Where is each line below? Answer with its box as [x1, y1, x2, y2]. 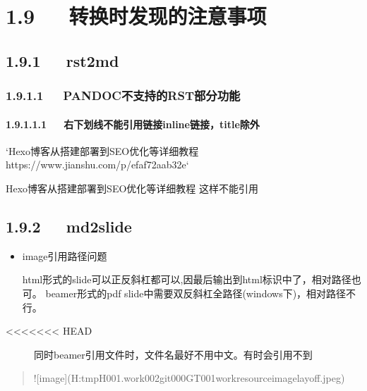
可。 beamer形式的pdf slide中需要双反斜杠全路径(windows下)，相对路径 [22, 285, 347, 300]
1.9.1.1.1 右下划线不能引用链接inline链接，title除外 [6, 116, 260, 131]
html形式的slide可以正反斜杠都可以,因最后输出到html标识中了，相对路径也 [22, 272, 361, 287]
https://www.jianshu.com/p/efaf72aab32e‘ [6, 157, 189, 172]
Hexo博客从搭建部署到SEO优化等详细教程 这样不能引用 [6, 180, 258, 195]
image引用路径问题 [22, 248, 107, 263]
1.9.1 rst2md [6, 49, 119, 71]
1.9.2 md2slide [6, 215, 132, 237]
